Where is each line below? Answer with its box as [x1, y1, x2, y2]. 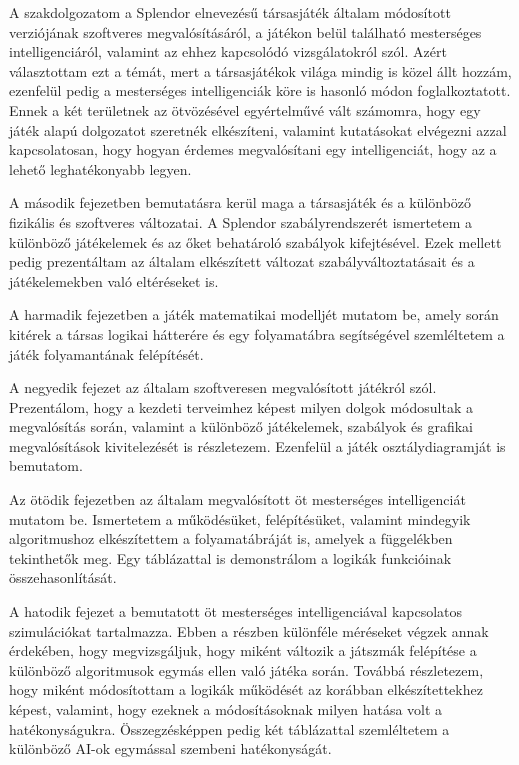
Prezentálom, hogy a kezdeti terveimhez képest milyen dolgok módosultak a [9, 396, 473, 417]
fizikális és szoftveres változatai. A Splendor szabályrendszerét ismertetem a [9, 211, 473, 232]
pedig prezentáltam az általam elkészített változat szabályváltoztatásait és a [9, 251, 475, 272]
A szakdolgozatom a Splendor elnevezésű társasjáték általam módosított [9, 2, 451, 22]
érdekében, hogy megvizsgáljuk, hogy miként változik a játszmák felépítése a [9, 640, 477, 661]
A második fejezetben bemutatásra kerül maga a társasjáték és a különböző [9, 192, 472, 213]
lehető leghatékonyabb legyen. [9, 158, 192, 179]
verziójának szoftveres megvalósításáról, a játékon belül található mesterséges [9, 21, 482, 42]
